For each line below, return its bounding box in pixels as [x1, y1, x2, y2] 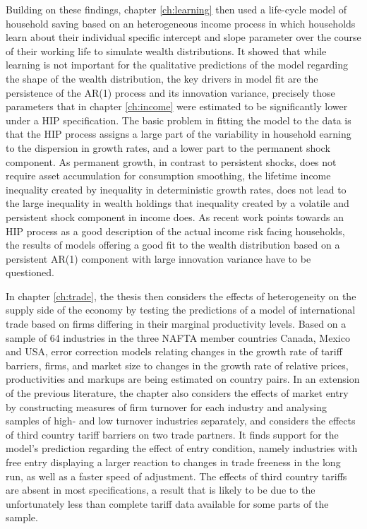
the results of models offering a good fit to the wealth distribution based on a [6, 237, 340, 252]
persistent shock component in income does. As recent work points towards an [6, 209, 344, 224]
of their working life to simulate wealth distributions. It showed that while [6, 43, 327, 58]
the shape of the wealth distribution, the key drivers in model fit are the [6, 71, 318, 85]
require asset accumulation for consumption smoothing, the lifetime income [6, 168, 331, 183]
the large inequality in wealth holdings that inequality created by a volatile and [6, 196, 349, 210]
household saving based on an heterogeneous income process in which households [6, 16, 356, 30]
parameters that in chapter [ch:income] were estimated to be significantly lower [6, 99, 348, 114]
